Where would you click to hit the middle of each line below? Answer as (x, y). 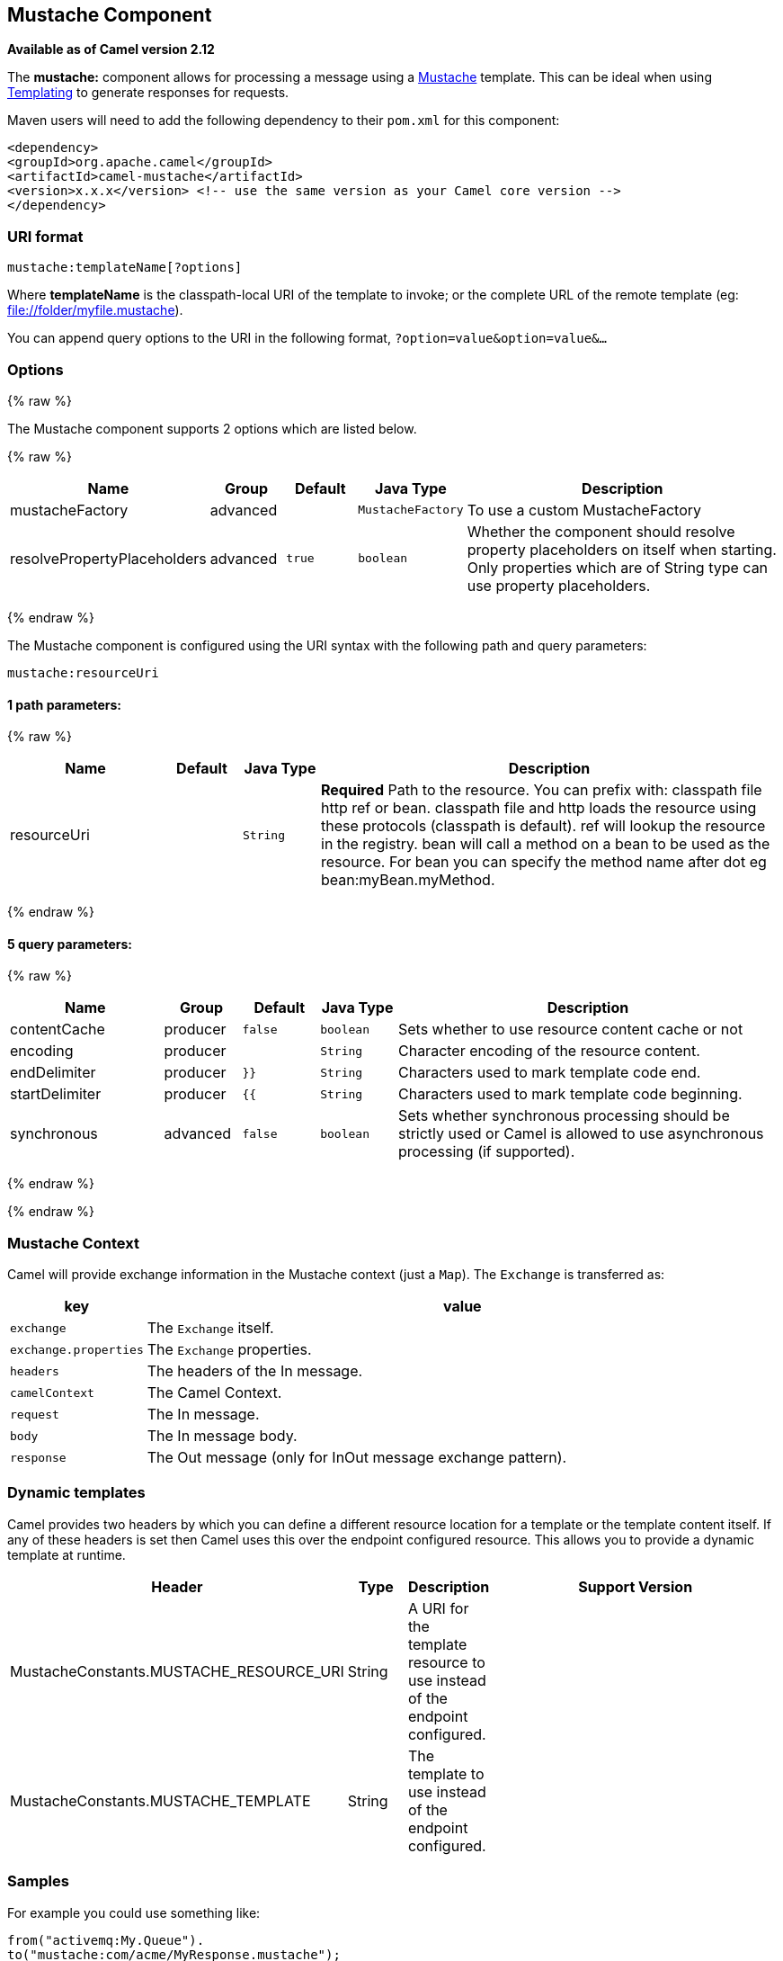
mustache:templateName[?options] (125, 268)
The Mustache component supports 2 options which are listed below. (212, 428)
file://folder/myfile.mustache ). (95, 310)
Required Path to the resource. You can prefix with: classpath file (542, 790)
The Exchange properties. (229, 1350)
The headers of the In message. (255, 1371)
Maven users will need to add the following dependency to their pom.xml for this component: (284, 121)
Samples (38, 1881)
